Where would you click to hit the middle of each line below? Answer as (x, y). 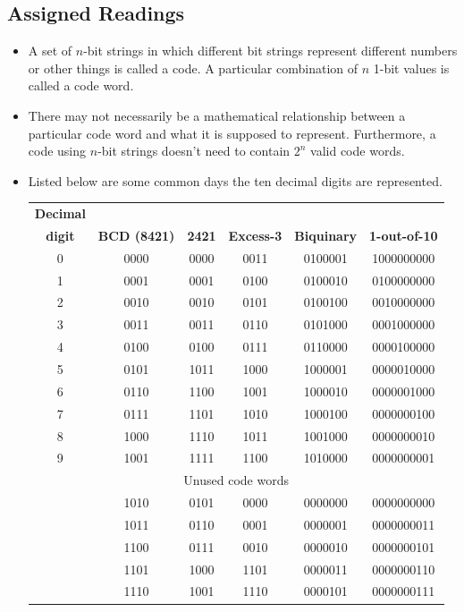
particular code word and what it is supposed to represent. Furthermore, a (232, 133)
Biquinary (326, 235)
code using (57, 151)
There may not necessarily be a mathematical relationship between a (217, 115)
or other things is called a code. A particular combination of (193, 68)
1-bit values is (411, 68)
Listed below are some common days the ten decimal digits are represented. (235, 180)
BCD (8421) (136, 235)
